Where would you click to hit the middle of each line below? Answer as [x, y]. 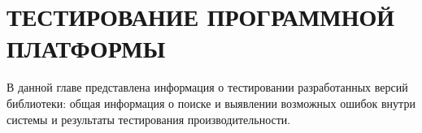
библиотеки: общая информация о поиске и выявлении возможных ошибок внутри [211, 103]
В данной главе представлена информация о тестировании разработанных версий [207, 87]
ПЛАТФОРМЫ [86, 48]
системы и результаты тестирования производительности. [149, 119]
